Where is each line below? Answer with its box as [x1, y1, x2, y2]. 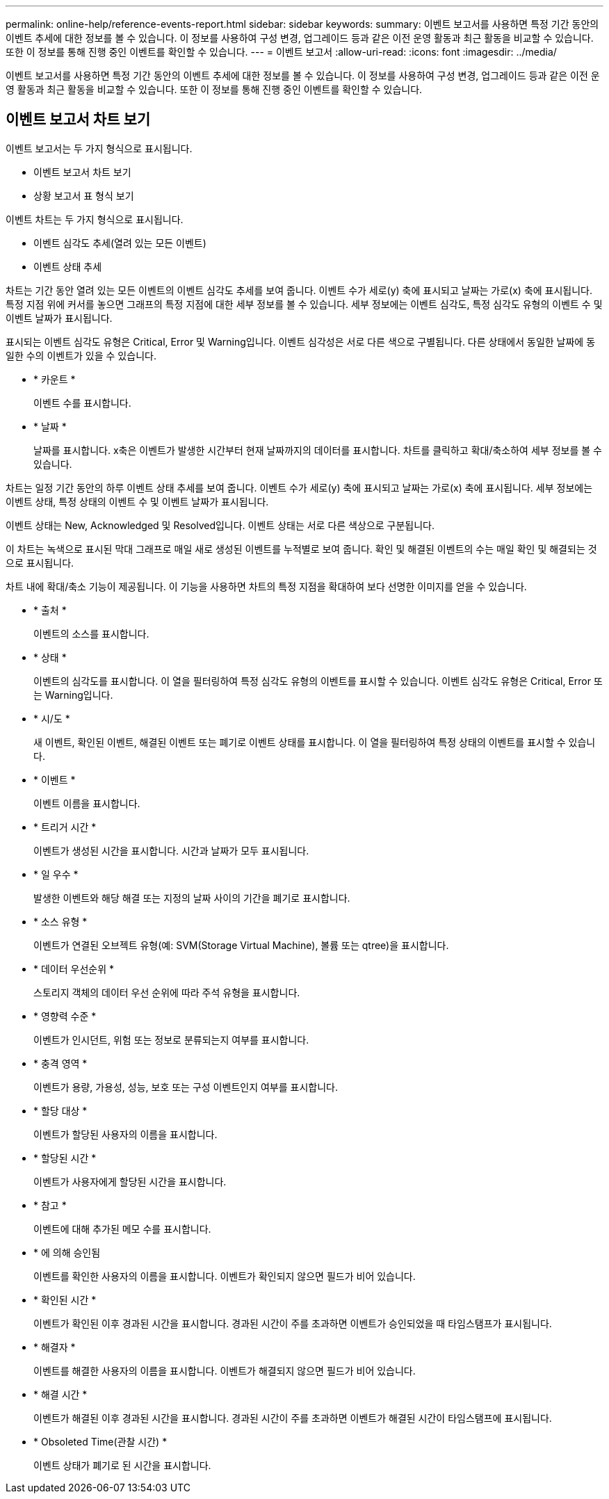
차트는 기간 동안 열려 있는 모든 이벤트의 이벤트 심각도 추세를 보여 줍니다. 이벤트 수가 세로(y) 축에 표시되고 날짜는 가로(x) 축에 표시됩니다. [6, 284, 593, 296]
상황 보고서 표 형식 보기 [33, 189, 134, 202]
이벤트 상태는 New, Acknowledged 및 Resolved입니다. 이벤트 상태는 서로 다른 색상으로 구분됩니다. [6, 519, 435, 531]
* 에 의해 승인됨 [33, 1246, 101, 1258]
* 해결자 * [33, 1340, 76, 1353]
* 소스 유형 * [33, 915, 88, 927]
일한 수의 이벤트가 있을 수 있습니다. [6, 349, 156, 362]
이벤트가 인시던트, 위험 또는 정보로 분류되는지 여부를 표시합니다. [33, 1033, 309, 1046]
